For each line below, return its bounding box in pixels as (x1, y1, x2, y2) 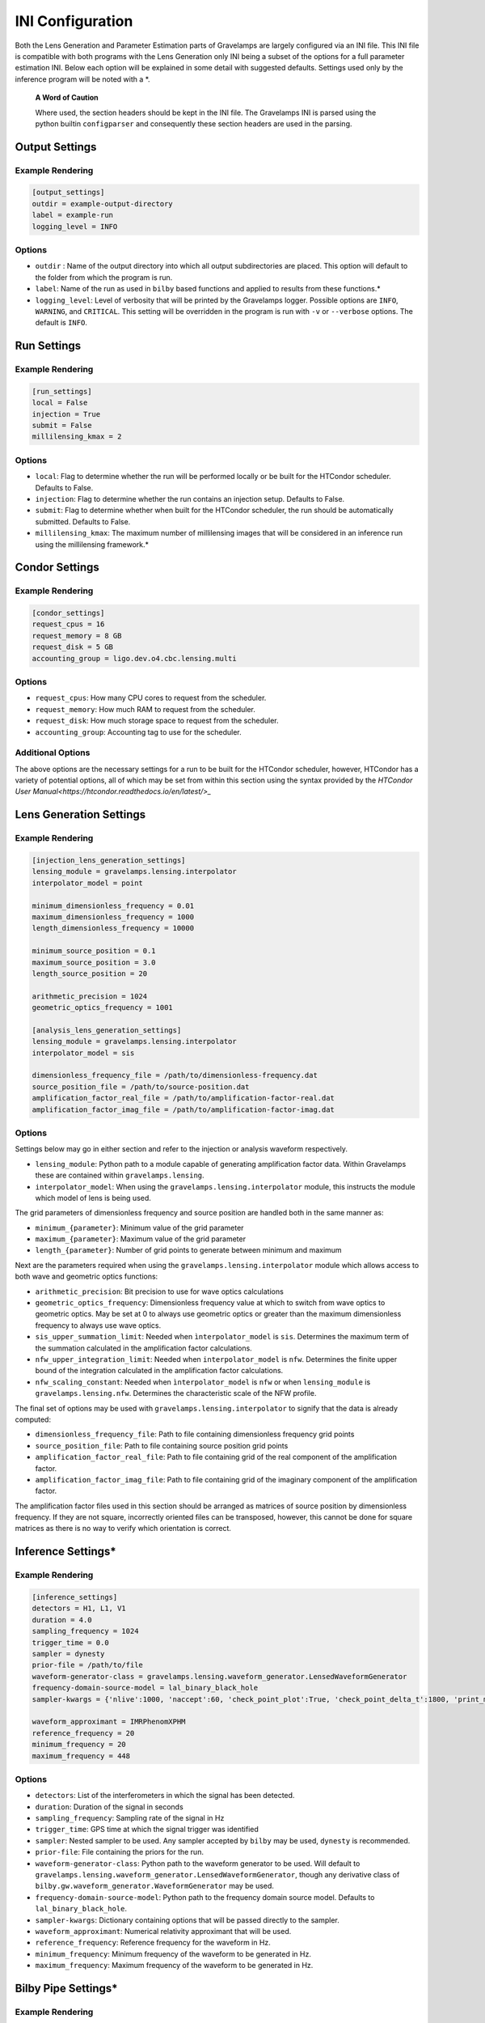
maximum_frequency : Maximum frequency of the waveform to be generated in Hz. (35, 1961, 314, 1970)
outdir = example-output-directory (32, 199, 173, 208)
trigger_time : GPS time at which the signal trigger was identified (35, 1825, 259, 1834)
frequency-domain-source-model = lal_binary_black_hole (32, 1683, 259, 1693)
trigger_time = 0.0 (32, 1638, 109, 1647)
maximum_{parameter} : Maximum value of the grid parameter (35, 1234, 247, 1244)
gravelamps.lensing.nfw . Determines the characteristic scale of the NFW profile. (35, 1389, 317, 1398)
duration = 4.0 (32, 1615, 92, 1624)
